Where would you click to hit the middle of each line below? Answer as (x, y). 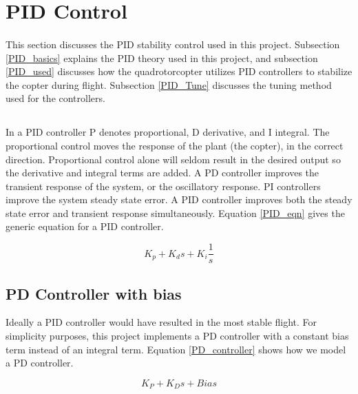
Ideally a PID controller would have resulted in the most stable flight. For (161, 322)
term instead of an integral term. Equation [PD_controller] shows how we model (176, 349)
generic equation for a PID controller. (85, 226)
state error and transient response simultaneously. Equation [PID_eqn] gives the (175, 212)
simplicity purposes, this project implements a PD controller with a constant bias (177, 335)
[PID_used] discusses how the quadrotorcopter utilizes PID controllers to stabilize (179, 71)
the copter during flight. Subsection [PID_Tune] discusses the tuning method (169, 84)
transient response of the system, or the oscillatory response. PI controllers (163, 186)
